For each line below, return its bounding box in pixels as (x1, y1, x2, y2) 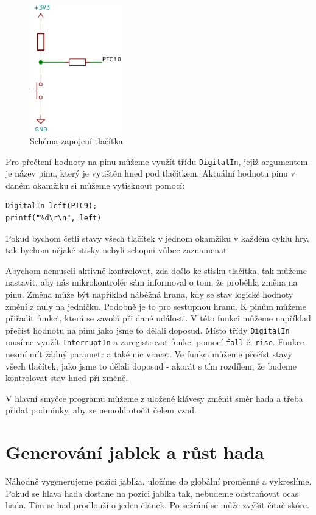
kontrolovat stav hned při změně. (5, 371, 128, 384)
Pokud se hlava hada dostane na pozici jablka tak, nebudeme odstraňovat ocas (5, 486, 299, 499)
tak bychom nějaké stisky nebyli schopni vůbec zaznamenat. (5, 243, 230, 256)
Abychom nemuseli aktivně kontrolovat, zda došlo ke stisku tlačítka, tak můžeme (5, 264, 307, 276)
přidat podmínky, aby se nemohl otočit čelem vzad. (5, 404, 197, 416)
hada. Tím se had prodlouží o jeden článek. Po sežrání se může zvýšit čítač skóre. (5, 499, 309, 511)
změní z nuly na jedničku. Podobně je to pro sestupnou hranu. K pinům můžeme (5, 300, 306, 312)
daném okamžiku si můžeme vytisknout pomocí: (5, 178, 185, 191)
